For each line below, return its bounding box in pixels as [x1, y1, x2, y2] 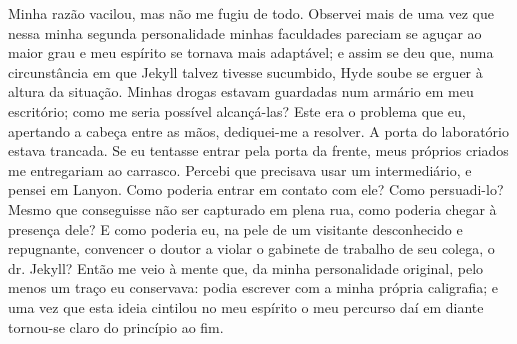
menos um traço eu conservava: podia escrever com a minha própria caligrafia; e [8, 277, 499, 298]
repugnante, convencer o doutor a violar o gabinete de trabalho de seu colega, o [8, 238, 495, 259]
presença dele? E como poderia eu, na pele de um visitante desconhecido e [8, 218, 463, 239]
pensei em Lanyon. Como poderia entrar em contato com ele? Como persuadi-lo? [8, 179, 504, 200]
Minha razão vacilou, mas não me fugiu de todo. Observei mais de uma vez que [8, 3, 494, 23]
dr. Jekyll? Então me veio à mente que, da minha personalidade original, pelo [8, 257, 484, 278]
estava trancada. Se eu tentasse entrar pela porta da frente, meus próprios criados [8, 140, 509, 161]
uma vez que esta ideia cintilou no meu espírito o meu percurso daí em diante [8, 296, 484, 317]
